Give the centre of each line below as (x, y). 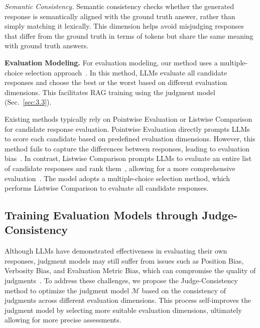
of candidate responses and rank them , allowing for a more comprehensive (120, 168)
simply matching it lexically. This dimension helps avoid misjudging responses (124, 26)
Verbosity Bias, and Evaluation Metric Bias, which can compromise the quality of (130, 270)
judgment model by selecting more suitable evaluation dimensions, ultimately (123, 310)
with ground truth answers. (47, 46)
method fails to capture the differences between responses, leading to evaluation (127, 148)
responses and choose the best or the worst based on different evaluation (116, 82)
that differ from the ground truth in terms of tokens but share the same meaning (129, 35)
